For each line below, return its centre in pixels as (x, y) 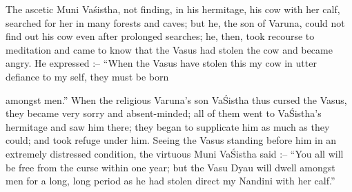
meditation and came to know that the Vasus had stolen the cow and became (169, 49)
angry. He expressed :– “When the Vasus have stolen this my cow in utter (161, 63)
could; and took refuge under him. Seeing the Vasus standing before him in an (171, 140)
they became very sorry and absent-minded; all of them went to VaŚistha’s (164, 113)
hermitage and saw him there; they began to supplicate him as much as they (168, 126)
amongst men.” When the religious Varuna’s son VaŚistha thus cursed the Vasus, (176, 99)
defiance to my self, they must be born (87, 76)
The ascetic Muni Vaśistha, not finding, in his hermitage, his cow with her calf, (173, 9)
